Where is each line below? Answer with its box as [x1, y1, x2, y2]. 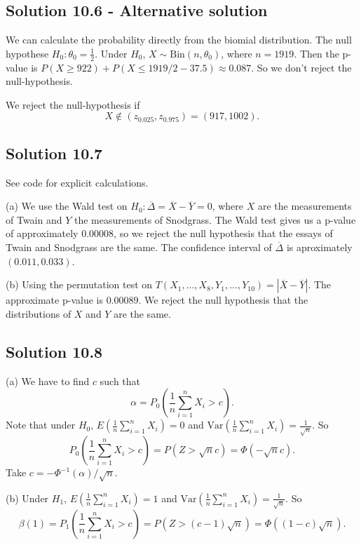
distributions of [6, 306, 71, 321]
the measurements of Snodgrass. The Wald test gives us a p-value [74, 212, 356, 227]
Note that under [6, 417, 76, 432]
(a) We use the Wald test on [6, 199, 128, 213]
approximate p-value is [6, 292, 103, 307]
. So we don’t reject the [251, 60, 352, 74]
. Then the [294, 46, 339, 60]
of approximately [6, 226, 79, 241]
